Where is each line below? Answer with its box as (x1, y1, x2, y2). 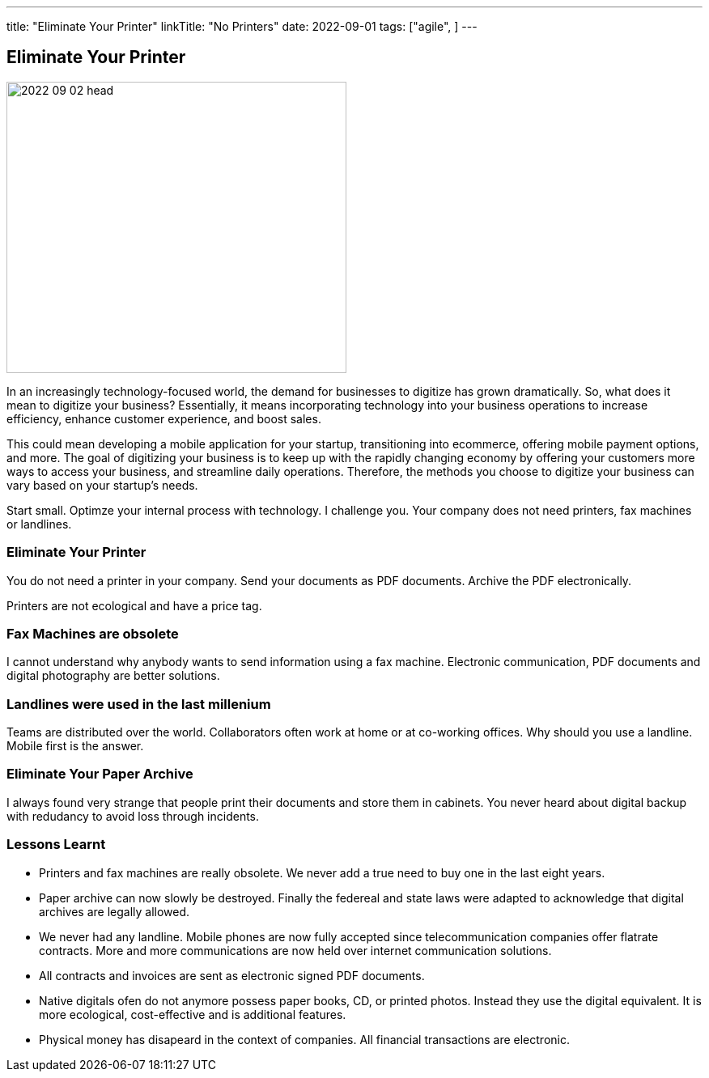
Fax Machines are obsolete (6, 625, 179, 642)
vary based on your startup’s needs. (6, 477, 198, 492)
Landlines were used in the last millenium (6, 695, 271, 712)
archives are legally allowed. (39, 904, 190, 919)
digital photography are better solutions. (6, 668, 220, 683)
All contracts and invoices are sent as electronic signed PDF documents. (39, 968, 425, 983)
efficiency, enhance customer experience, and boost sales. (6, 411, 321, 426)
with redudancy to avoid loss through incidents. (6, 808, 260, 823)
